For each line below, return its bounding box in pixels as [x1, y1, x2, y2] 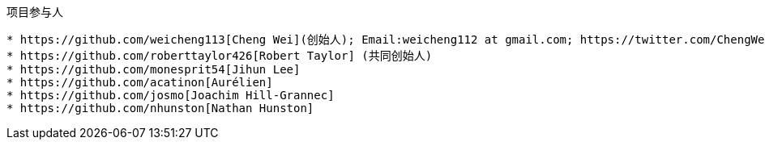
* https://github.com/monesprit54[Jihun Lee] [6, 63, 301, 76]
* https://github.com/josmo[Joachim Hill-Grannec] [6, 89, 335, 102]
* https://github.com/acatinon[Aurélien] [6, 76, 273, 89]
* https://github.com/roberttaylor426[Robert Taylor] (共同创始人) [6, 49, 433, 62]
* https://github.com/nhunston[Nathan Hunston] [6, 102, 314, 115]
